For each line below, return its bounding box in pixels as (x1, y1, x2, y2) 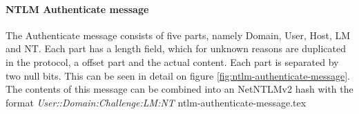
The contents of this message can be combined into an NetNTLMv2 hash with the (6, 82, 353, 96)
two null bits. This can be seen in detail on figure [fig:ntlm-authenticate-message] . (6, 68, 350, 82)
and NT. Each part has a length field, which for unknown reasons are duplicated (6, 41, 346, 56)
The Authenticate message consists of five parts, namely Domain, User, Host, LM (6, 27, 351, 42)
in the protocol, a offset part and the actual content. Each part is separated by (6, 54, 339, 69)
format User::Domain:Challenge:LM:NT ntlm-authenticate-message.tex (6, 95, 307, 109)
